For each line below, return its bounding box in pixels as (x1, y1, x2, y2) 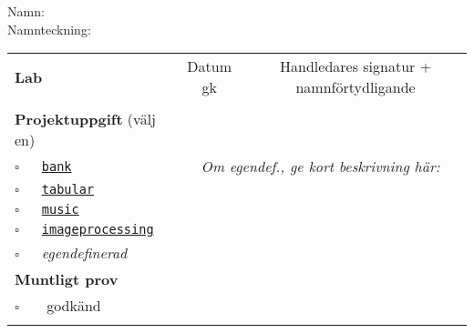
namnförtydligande (295, 76, 416, 98)
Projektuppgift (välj (15, 108, 156, 130)
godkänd (46, 295, 101, 317)
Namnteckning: (7, 19, 91, 38)
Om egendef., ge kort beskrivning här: (201, 156, 440, 177)
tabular (41, 182, 95, 197)
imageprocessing (41, 222, 154, 237)
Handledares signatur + (280, 55, 432, 77)
